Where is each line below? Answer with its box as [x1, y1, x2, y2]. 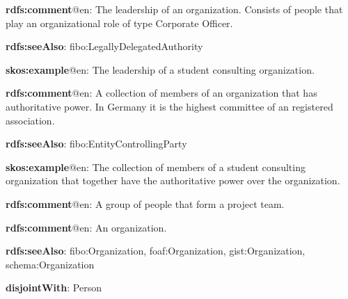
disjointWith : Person [6, 280, 102, 295]
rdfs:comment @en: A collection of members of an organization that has [6, 86, 317, 100]
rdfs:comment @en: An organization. [6, 220, 167, 234]
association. [6, 113, 55, 127]
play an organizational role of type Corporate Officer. [6, 15, 233, 30]
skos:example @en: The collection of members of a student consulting [6, 159, 306, 174]
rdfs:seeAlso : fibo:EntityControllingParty [6, 136, 187, 151]
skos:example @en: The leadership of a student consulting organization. [6, 62, 315, 76]
